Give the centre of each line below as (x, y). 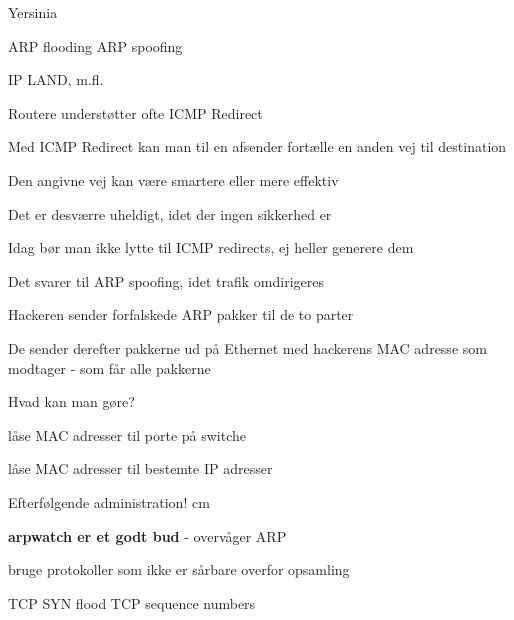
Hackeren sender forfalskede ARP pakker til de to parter (181, 314)
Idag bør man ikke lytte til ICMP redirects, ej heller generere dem (211, 247)
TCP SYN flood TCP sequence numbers (132, 602)
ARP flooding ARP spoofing (95, 45)
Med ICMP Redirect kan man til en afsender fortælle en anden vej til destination (257, 146)
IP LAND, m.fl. (56, 79)
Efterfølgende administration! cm (109, 501)
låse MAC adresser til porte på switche (127, 434)
